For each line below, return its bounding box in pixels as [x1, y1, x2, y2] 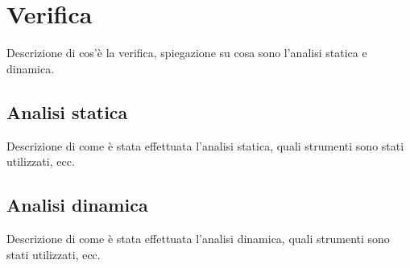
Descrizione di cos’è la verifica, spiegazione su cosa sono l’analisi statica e [6, 44, 367, 61]
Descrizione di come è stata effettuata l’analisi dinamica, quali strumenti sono [6, 229, 390, 246]
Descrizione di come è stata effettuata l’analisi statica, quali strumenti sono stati [6, 137, 404, 154]
